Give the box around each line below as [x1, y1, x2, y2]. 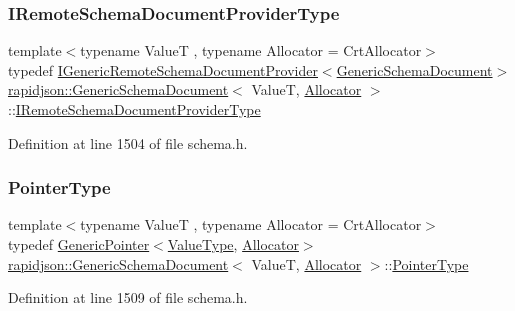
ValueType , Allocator [167, 234, 299, 254]
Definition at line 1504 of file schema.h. [8, 132, 248, 153]
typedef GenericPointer [8, 234, 150, 254]
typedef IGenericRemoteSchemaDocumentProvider [8, 59, 318, 80]
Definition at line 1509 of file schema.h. [8, 287, 248, 308]
